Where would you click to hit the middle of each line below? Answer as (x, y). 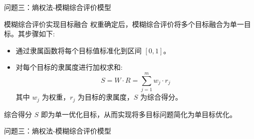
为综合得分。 (161, 97)
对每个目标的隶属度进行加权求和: (69, 67)
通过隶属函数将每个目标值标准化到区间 (79, 50)
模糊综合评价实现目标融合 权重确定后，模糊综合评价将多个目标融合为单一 (124, 24)
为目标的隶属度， (106, 97)
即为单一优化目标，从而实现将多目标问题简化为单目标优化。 (138, 114)
